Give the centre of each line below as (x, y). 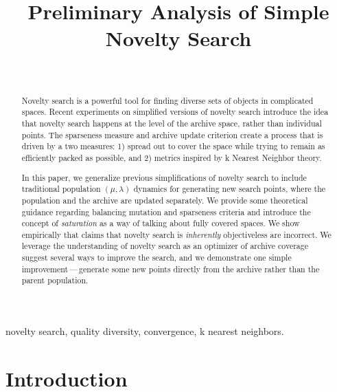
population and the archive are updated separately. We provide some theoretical (165, 200)
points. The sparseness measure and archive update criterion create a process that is (172, 134)
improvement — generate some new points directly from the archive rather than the (171, 269)
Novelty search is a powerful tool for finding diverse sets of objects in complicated (167, 100)
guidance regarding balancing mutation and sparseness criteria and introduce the (166, 211)
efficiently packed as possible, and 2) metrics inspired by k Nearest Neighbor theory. (172, 157)
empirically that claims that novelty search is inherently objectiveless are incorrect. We (176, 234)
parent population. (55, 280)
